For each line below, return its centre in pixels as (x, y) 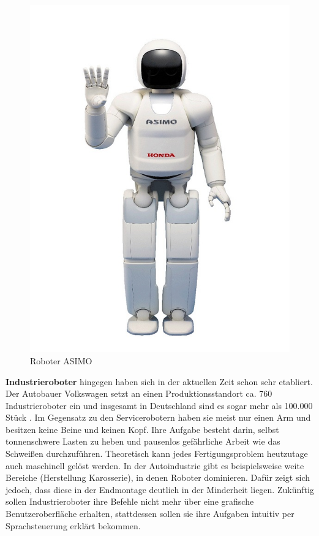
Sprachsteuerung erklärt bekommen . (73, 525)
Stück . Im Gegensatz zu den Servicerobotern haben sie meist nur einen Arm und (158, 417)
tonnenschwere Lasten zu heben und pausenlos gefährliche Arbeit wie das (143, 441)
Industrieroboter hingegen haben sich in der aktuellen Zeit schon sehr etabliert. (159, 381)
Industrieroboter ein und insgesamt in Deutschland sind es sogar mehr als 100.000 (159, 405)
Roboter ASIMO (61, 360)
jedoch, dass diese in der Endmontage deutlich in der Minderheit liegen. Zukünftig (160, 489)
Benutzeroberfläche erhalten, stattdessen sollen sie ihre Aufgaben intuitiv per (150, 514)
